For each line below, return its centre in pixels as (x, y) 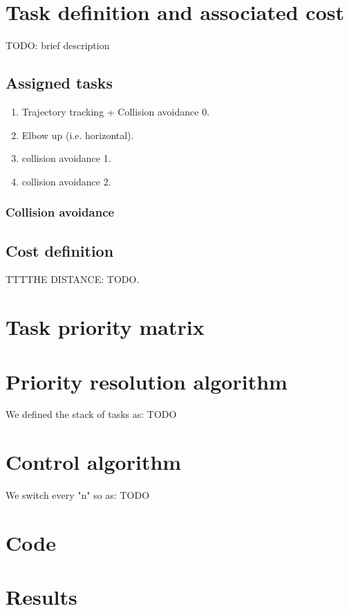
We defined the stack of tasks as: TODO (91, 414)
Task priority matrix (105, 327)
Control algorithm (94, 462)
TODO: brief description (58, 45)
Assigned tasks (59, 83)
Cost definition (60, 250)
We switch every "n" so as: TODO (78, 495)
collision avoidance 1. (66, 158)
